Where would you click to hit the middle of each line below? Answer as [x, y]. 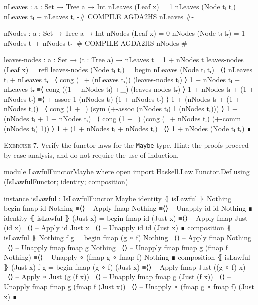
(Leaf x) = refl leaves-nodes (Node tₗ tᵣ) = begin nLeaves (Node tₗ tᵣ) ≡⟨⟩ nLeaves [128, 69]
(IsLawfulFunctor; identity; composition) [66, 181]
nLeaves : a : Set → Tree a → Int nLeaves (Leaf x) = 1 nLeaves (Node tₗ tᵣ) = [124, 6]
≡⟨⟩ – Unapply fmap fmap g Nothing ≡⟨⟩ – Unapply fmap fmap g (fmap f [116, 247]
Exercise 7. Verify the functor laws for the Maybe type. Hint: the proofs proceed [126, 145]
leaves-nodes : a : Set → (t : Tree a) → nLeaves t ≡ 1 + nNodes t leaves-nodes [124, 60]
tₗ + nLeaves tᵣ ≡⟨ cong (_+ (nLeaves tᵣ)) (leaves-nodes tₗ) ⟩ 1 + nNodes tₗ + [122, 79]
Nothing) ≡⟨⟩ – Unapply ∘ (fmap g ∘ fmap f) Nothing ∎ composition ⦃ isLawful [127, 257]
